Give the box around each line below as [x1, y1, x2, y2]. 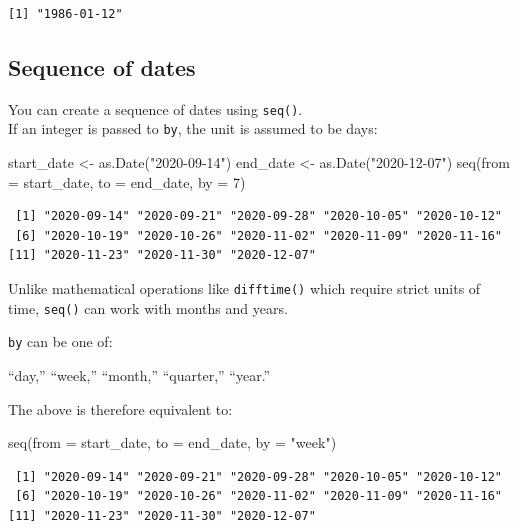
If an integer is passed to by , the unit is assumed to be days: [8, 118, 378, 139]
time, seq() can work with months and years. [8, 297, 288, 318]
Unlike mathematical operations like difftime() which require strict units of [8, 278, 481, 299]
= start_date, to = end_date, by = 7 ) [8, 171, 246, 192]
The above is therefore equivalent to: [8, 398, 233, 419]
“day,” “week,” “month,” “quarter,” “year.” [8, 365, 271, 386]
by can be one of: [8, 331, 113, 352]
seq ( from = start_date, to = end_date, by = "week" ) [8, 432, 337, 453]
